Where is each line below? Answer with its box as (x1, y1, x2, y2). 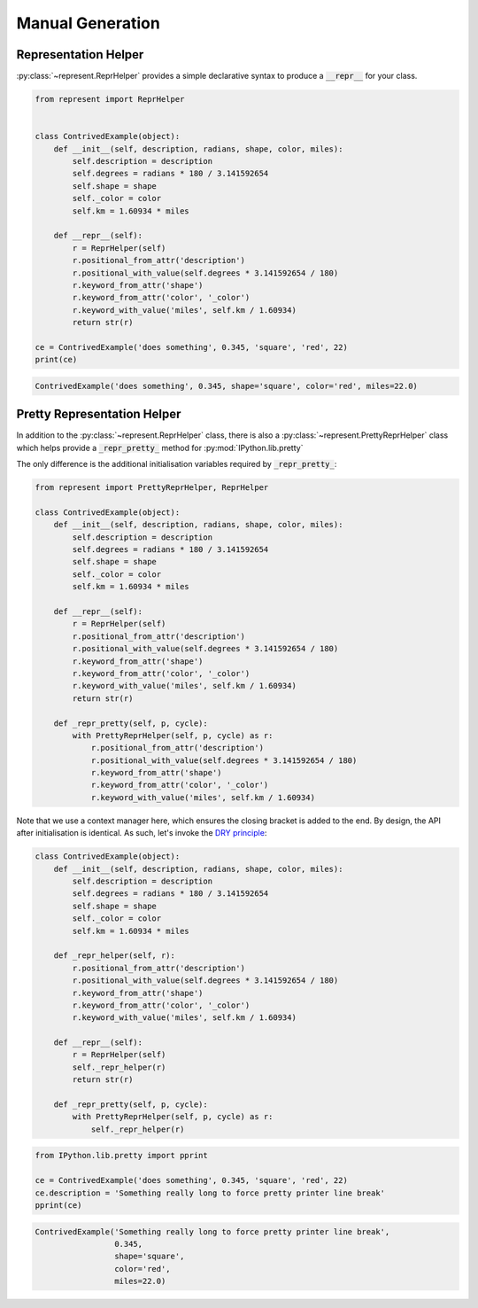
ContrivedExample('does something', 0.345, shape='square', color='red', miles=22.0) (35, 381, 418, 391)
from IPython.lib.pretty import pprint (35, 1150, 208, 1161)
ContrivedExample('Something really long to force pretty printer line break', (35, 1226, 390, 1236)
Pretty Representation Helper (16, 407, 181, 422)
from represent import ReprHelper (35, 94, 185, 105)
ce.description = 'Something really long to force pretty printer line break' (35, 1187, 385, 1198)
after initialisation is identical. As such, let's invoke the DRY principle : (16, 828, 267, 838)
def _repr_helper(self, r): (53, 951, 176, 961)
